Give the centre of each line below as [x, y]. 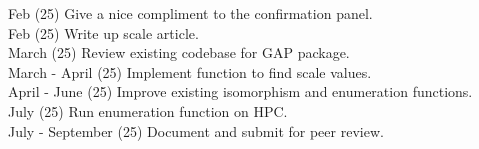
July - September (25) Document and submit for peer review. [196, 130]
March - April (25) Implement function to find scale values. [190, 71]
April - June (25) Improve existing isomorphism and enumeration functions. [240, 91]
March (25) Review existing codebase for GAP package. [179, 52]
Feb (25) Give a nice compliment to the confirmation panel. [190, 13]
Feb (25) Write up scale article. [103, 32]
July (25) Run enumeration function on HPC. [148, 110]
